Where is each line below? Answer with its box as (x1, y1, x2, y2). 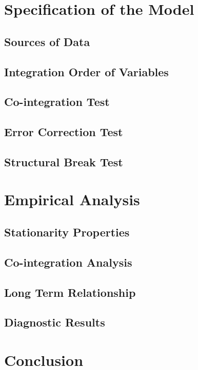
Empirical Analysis (4, 189, 140, 210)
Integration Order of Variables (4, 63, 169, 79)
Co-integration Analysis (4, 254, 132, 270)
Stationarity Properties (4, 224, 130, 240)
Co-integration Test (4, 94, 110, 110)
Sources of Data (4, 33, 90, 49)
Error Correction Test (4, 124, 123, 140)
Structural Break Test (4, 154, 123, 169)
